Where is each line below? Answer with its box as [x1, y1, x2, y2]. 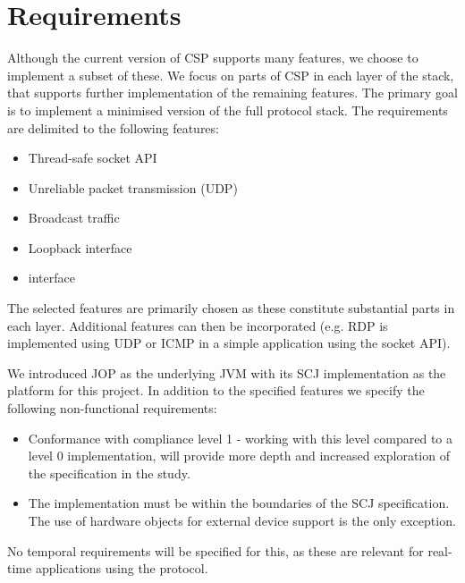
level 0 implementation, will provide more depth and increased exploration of [28, 446, 450, 465]
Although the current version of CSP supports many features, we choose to [7, 48, 418, 67]
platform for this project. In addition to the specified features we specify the [7, 381, 425, 400]
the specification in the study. [28, 463, 190, 482]
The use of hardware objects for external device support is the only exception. [28, 511, 456, 529]
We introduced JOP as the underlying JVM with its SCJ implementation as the [7, 363, 446, 382]
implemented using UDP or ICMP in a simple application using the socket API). [7, 334, 451, 352]
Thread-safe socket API [28, 148, 157, 167]
